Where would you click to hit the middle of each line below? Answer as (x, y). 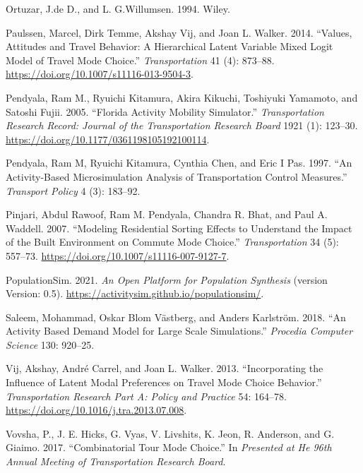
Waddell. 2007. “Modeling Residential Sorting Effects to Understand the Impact (179, 228)
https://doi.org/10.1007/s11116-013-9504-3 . (100, 74)
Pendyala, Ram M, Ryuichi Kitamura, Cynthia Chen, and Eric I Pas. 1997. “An (179, 163)
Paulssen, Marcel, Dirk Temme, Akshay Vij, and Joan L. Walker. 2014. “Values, (179, 32)
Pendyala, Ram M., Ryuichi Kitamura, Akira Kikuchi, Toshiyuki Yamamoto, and (182, 97)
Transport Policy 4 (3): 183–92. (73, 190)
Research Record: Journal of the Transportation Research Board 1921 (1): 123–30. (182, 125)
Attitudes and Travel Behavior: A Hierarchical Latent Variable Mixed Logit (169, 46)
